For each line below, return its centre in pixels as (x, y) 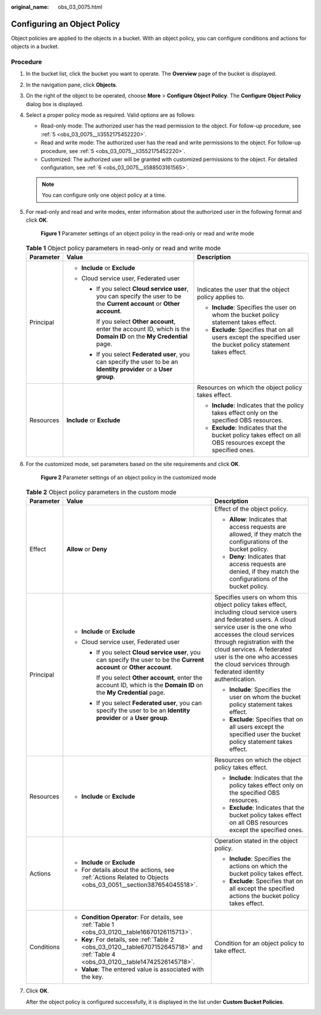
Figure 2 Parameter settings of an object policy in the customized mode (129, 477)
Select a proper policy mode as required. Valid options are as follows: (111, 115)
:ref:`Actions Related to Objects (125, 877)
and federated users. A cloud (255, 620)
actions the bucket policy (265, 896)
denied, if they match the (264, 572)
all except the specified (262, 889)
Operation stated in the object (256, 841)
